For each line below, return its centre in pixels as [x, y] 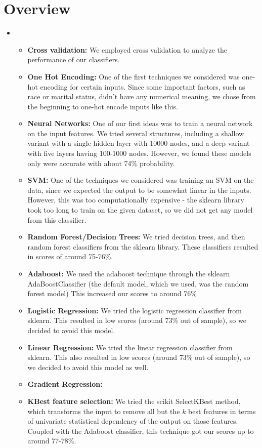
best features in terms [222, 411]
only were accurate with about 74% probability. [101, 163]
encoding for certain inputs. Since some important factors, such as [143, 86]
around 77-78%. [52, 441]
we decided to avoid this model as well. [88, 367]
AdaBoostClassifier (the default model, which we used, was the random [138, 283]
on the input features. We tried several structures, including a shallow [136, 133]
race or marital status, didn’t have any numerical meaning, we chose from [142, 96]
